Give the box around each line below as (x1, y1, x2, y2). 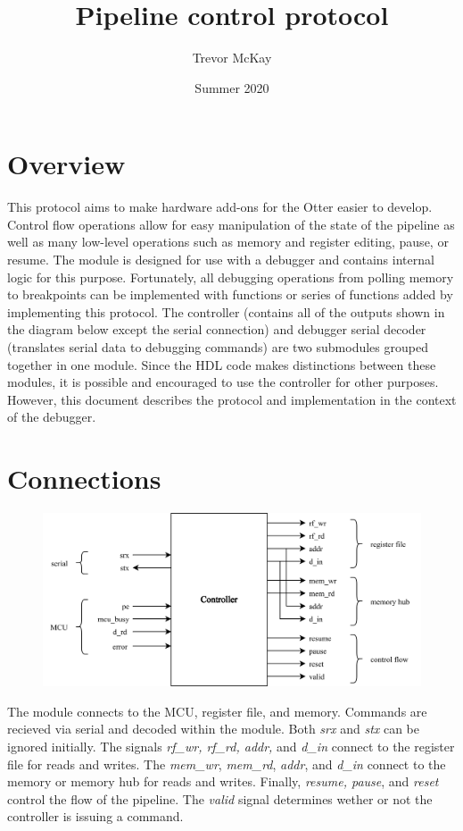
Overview (7, 146, 126, 182)
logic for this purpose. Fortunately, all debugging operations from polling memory (7, 267, 454, 286)
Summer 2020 (194, 78, 269, 97)
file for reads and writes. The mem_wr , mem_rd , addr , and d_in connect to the (7, 754, 446, 773)
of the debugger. (7, 407, 96, 426)
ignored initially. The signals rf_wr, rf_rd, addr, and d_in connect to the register (7, 737, 455, 756)
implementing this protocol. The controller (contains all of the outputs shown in (7, 302, 445, 321)
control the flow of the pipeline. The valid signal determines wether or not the (7, 789, 433, 808)
